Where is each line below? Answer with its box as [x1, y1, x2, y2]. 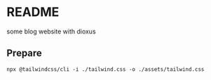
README [6, 4, 60, 20]
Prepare [6, 47, 43, 59]
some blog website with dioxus [6, 27, 96, 35]
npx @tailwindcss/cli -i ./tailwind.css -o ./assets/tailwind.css [6, 65, 205, 73]
